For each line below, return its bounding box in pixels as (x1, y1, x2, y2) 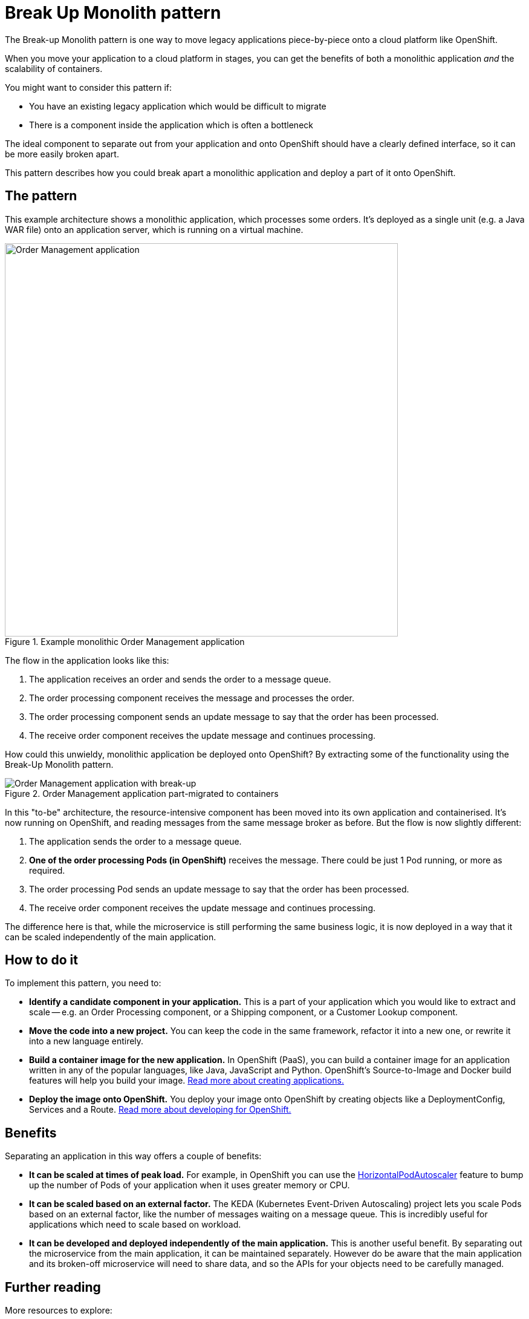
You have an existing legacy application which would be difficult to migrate (29, 100, 326, 111)
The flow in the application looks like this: (5, 655, 169, 666)
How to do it (5, 952, 78, 968)
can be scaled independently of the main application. (5, 931, 216, 942)
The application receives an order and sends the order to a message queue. (29, 673, 331, 684)
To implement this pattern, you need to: (5, 978, 161, 989)
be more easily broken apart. (5, 148, 119, 159)
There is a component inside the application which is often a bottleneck (29, 119, 313, 130)
